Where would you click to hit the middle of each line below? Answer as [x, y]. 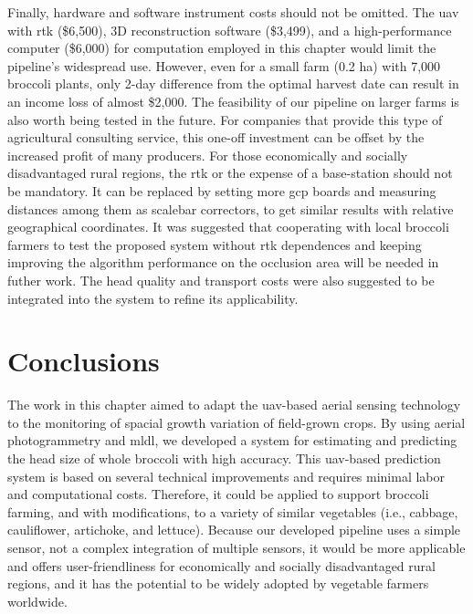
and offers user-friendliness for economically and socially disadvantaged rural [221, 565]
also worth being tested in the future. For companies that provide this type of [225, 119]
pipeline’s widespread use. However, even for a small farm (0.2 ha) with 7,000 [224, 65]
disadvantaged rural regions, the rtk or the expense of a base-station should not [230, 173]
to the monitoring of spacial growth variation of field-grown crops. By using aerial [236, 422]
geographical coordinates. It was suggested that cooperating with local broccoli [228, 227]
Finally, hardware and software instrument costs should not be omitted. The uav [233, 12]
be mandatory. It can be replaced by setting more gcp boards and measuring [222, 190]
